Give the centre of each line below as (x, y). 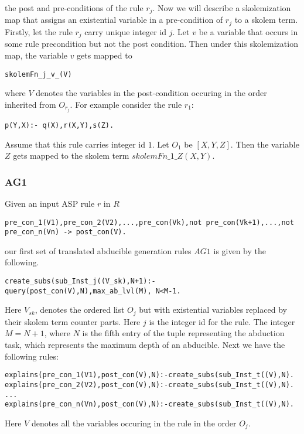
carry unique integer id (126, 31)
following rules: (32, 356)
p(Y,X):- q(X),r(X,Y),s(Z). (59, 125)
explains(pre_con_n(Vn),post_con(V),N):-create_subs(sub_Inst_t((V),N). (149, 404)
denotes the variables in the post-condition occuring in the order (151, 93)
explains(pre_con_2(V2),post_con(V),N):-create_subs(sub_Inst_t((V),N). (149, 385)
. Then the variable (265, 144)
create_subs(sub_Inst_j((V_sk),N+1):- (80, 281)
